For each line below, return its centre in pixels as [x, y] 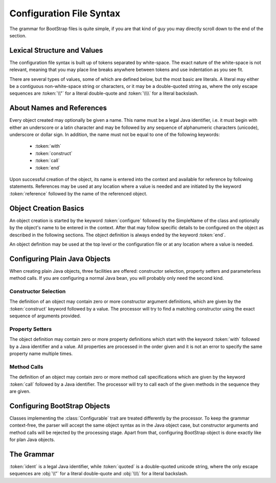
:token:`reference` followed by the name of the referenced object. [78, 193]
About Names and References [58, 108]
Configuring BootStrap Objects [60, 406]
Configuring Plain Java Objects [60, 259]
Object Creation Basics [47, 208]
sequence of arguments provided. [45, 316]
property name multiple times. [41, 354]
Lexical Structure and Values [56, 50]
